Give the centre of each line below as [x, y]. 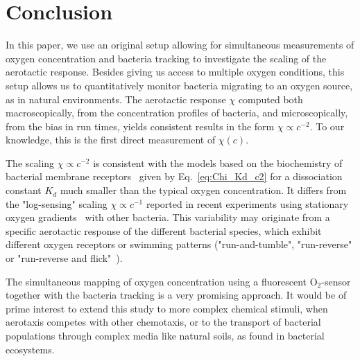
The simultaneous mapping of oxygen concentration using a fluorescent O [162, 281]
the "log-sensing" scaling [57, 203]
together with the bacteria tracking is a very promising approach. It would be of [176, 295]
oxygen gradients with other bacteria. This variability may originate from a [168, 217]
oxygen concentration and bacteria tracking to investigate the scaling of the [166, 58]
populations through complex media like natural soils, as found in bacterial [165, 335]
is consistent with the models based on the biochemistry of [218, 162]
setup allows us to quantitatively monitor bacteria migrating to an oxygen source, [179, 85]
